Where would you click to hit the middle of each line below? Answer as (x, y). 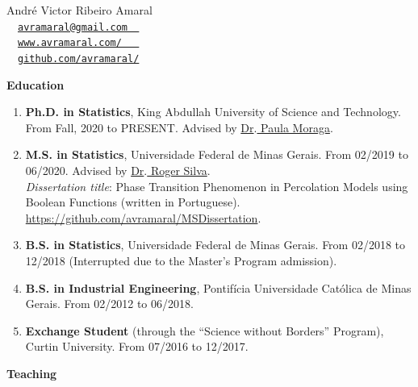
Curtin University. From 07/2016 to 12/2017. (137, 346)
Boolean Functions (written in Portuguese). (133, 202)
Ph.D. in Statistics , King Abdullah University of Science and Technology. (213, 112)
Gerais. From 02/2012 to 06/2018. (109, 304)
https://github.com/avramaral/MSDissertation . (143, 217)
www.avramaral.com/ (70, 43)
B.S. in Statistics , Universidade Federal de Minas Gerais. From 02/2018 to (215, 245)
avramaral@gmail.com (73, 27)
